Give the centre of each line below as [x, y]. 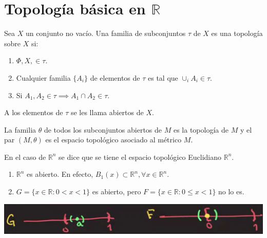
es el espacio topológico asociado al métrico [113, 140]
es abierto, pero [117, 191]
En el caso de [25, 157]
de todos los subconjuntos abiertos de [103, 129]
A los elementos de [34, 112]
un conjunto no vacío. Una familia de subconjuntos [106, 33]
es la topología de [201, 129]
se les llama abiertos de [107, 112]
